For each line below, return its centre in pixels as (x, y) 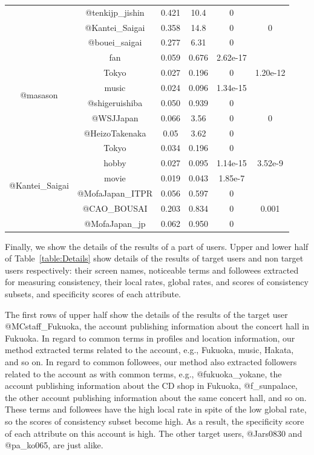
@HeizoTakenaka (115, 133)
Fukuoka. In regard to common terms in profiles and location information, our (150, 338)
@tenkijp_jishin (115, 12)
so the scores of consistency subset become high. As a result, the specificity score (155, 421)
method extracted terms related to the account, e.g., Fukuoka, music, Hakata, (149, 350)
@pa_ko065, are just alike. (54, 445)
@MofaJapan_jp (115, 223)
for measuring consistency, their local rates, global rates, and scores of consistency (157, 282)
